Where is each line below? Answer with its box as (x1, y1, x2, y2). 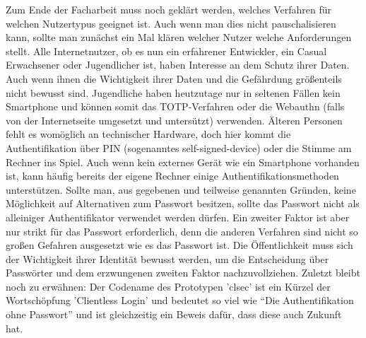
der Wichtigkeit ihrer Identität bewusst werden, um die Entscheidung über (6, 251, 329, 266)
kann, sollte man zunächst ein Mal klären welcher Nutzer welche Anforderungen (6, 30, 352, 45)
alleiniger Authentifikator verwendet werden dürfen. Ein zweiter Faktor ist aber (6, 209, 350, 224)
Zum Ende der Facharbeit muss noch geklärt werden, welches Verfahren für (6, 2, 331, 16)
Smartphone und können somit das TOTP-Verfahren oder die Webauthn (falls (6, 99, 345, 114)
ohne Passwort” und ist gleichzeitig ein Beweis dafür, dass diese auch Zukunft (6, 307, 342, 322)
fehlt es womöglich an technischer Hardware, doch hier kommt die (6, 127, 291, 141)
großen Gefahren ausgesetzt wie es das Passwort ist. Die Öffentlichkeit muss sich (6, 238, 353, 252)
